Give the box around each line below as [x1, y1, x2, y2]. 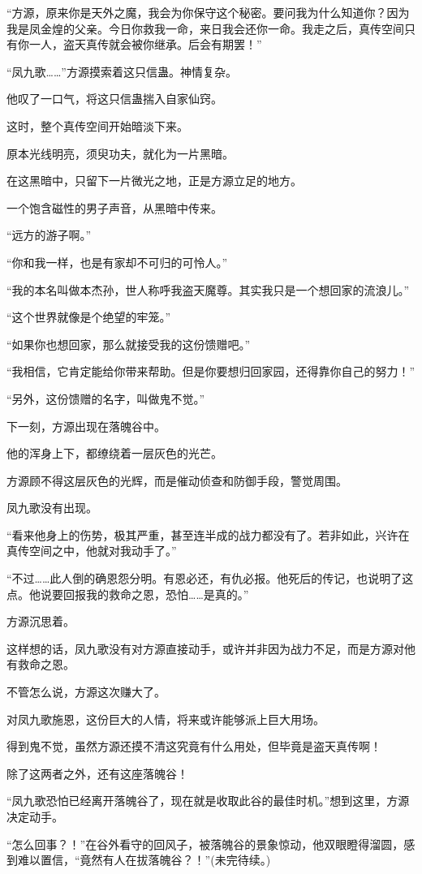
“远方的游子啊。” [6, 226, 92, 243]
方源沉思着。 [6, 613, 75, 630]
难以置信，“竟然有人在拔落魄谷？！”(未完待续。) [17, 851, 271, 868]
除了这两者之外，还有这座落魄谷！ [6, 764, 188, 781]
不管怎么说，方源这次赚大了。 [6, 683, 166, 700]
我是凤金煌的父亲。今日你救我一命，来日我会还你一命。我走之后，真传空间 [6, 19, 404, 37]
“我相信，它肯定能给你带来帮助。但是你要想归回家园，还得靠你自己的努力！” [6, 363, 416, 380]
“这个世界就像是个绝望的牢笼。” [6, 308, 171, 325]
